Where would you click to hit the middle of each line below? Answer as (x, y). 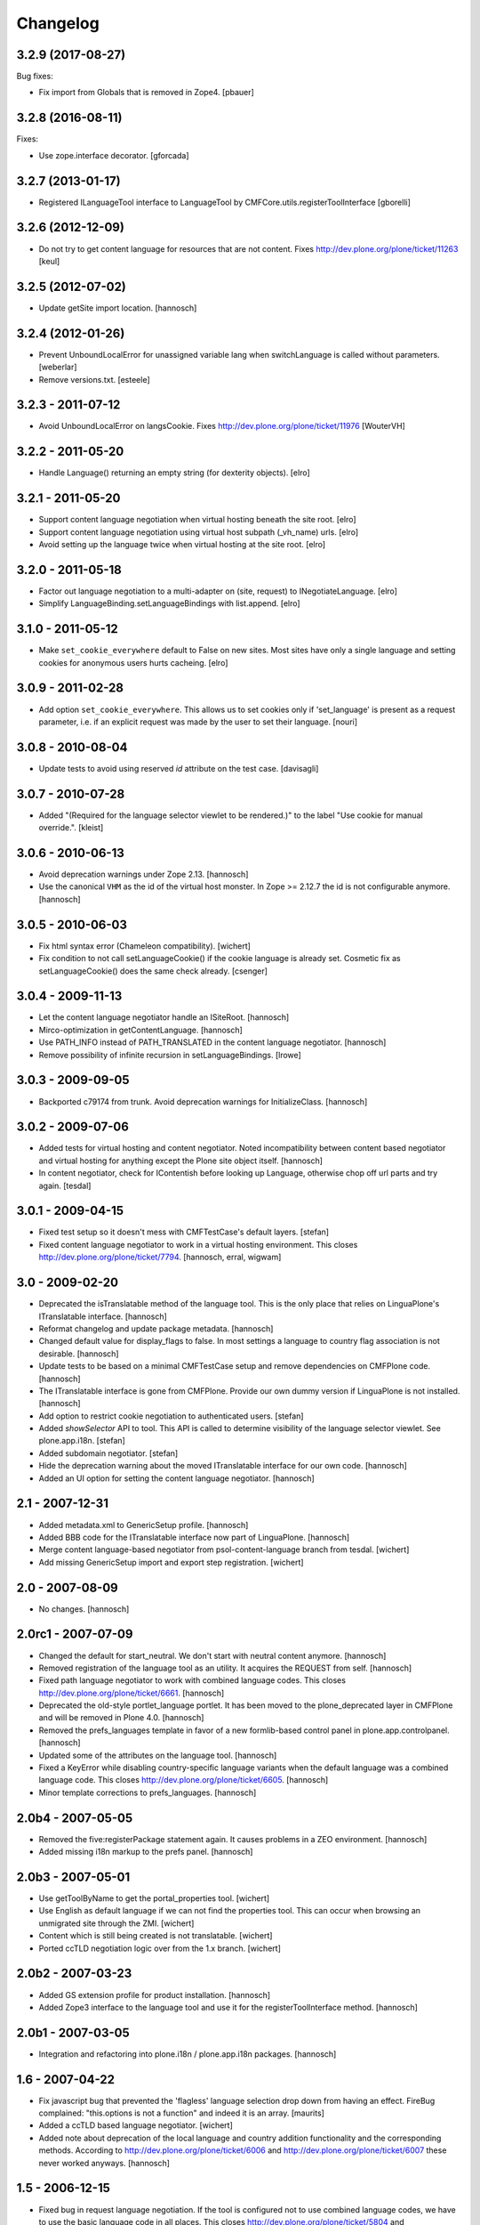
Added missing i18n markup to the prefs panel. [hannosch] (146, 1852)
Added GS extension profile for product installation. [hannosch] (155, 1994)
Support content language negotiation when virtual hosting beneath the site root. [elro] (197, 520)
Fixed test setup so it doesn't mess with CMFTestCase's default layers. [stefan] (184, 1232)
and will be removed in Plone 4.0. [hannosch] (121, 1718)
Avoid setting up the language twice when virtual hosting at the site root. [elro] (182, 545)
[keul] (49, 261)
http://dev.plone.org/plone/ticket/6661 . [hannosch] (132, 1693)
